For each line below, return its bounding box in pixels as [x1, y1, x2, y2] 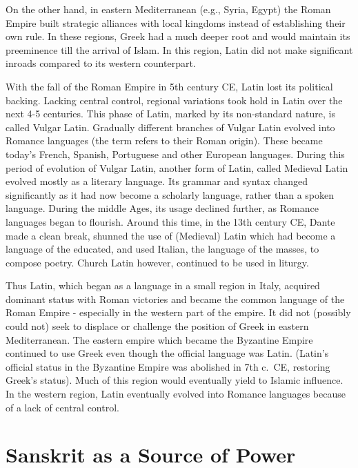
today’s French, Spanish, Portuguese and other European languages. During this [6, 146, 345, 161]
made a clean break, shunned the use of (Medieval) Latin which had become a [6, 228, 336, 242]
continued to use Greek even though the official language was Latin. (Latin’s [6, 346, 329, 360]
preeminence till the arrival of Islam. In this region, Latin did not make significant [6, 42, 353, 57]
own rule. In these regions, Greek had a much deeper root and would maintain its [6, 29, 350, 43]
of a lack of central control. [6, 400, 119, 414]
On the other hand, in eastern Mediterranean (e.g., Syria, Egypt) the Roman [6, 2, 331, 16]
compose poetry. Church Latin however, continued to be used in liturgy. [6, 255, 309, 269]
